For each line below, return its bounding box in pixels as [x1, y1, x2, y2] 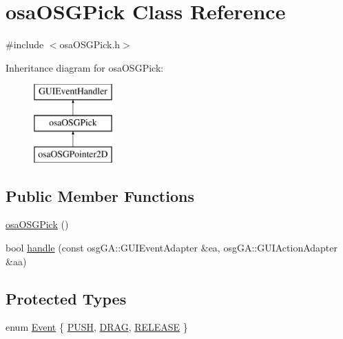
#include [6, 37, 44, 52]
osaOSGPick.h [59, 37, 121, 52]
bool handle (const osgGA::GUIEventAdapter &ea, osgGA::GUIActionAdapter [6, 240, 338, 255]
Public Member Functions [6, 185, 194, 206]
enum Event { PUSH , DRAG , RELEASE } [6, 320, 188, 334]
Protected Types [6, 287, 127, 309]
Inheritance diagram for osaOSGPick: [6, 60, 164, 74]
